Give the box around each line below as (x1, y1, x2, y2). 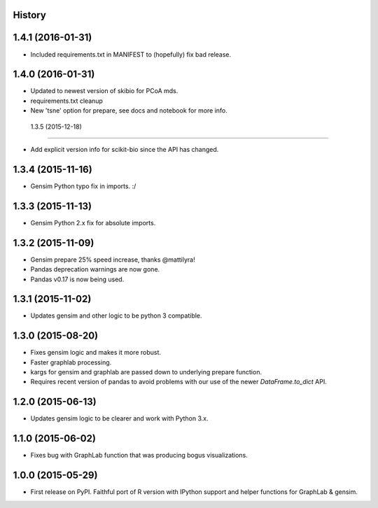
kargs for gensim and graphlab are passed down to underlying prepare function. (30, 368, 262, 376)
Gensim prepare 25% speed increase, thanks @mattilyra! (30, 255, 195, 264)
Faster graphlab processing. (30, 358, 112, 367)
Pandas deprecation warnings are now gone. (30, 265, 160, 274)
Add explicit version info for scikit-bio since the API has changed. (30, 146, 219, 153)
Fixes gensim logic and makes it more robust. (30, 348, 161, 357)
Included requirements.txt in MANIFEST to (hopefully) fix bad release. (30, 50, 232, 59)
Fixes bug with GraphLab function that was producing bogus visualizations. (30, 451, 248, 460)
